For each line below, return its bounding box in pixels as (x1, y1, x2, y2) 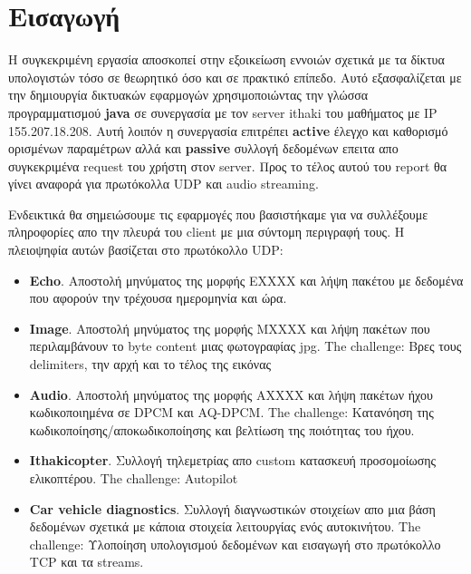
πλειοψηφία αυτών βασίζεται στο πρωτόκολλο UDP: (8, 240, 284, 259)
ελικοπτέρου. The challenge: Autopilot (29, 469, 238, 487)
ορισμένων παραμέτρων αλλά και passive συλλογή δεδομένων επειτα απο (8, 139, 399, 158)
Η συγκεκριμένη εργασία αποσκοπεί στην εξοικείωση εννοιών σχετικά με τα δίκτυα (8, 50, 445, 69)
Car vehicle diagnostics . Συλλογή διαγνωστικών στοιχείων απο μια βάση (29, 499, 436, 518)
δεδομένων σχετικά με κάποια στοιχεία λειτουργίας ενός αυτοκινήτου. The (29, 517, 421, 536)
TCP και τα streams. (29, 552, 144, 571)
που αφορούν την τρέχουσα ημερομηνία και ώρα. (29, 288, 287, 307)
